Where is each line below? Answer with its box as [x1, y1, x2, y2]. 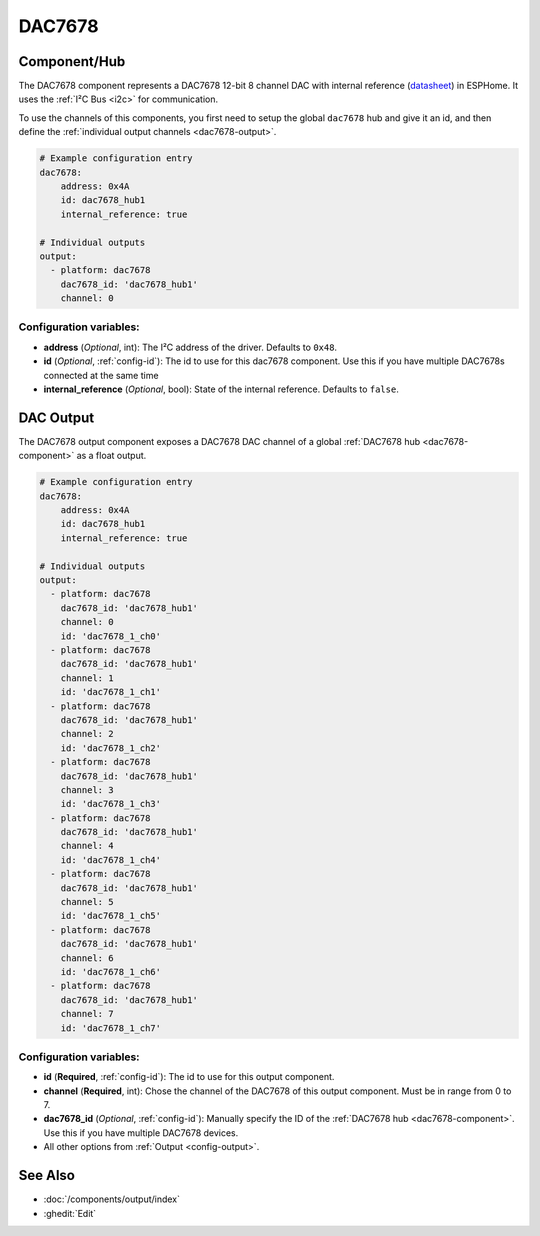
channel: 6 [60, 952, 114, 964]
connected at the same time [43, 369, 159, 381]
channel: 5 [60, 896, 114, 908]
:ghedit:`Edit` [43, 1207, 97, 1219]
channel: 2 [60, 728, 114, 740]
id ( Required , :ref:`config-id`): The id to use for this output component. [43, 1071, 335, 1083]
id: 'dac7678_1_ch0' [60, 630, 162, 642]
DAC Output [18, 409, 95, 426]
